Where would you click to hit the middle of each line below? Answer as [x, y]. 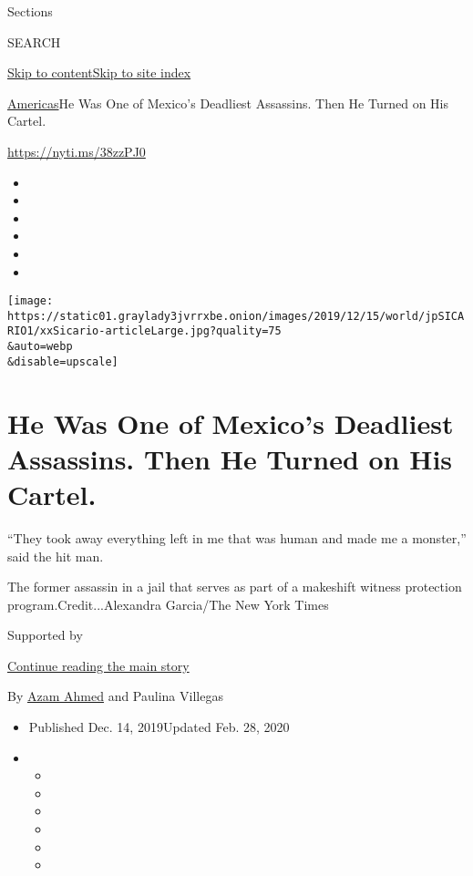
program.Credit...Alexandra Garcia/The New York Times [168, 604]
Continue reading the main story [98, 665]
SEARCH [34, 41]
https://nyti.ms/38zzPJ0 [77, 151]
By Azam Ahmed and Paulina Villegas [115, 696]
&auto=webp [40, 347]
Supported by [45, 635]
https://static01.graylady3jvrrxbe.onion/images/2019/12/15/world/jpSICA [236, 316]
